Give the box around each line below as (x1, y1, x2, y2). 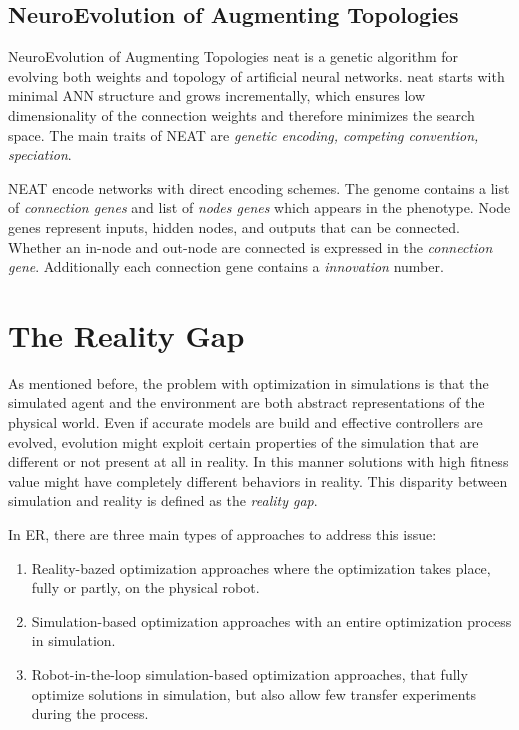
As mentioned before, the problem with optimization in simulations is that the (8, 372, 489, 393)
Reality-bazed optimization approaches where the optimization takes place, (31, 557, 491, 578)
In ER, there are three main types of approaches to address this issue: (8, 524, 437, 545)
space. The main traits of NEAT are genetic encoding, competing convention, (8, 124, 479, 145)
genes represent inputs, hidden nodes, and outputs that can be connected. (8, 216, 460, 237)
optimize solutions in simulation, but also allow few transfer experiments (31, 683, 477, 704)
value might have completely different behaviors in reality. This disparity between (8, 470, 508, 491)
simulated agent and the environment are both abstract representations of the (8, 392, 485, 413)
